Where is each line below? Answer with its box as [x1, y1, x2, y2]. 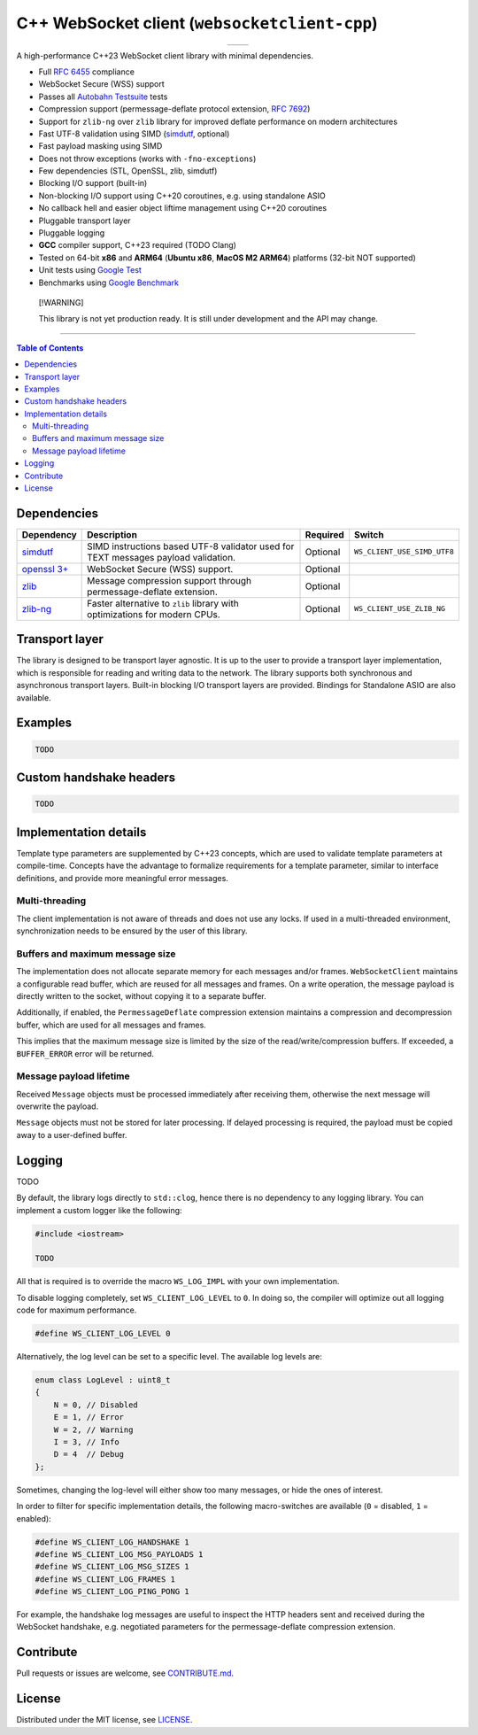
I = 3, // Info [53, 1437, 119, 1447]
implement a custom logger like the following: [16, 1204, 182, 1215]
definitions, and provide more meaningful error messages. [16, 872, 229, 883]
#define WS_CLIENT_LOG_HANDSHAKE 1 [35, 1537, 189, 1547]
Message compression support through [87, 574, 252, 586]
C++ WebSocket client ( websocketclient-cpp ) [16, 13, 378, 33]
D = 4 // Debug [53, 1449, 124, 1460]
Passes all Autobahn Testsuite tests [38, 91, 168, 102]
